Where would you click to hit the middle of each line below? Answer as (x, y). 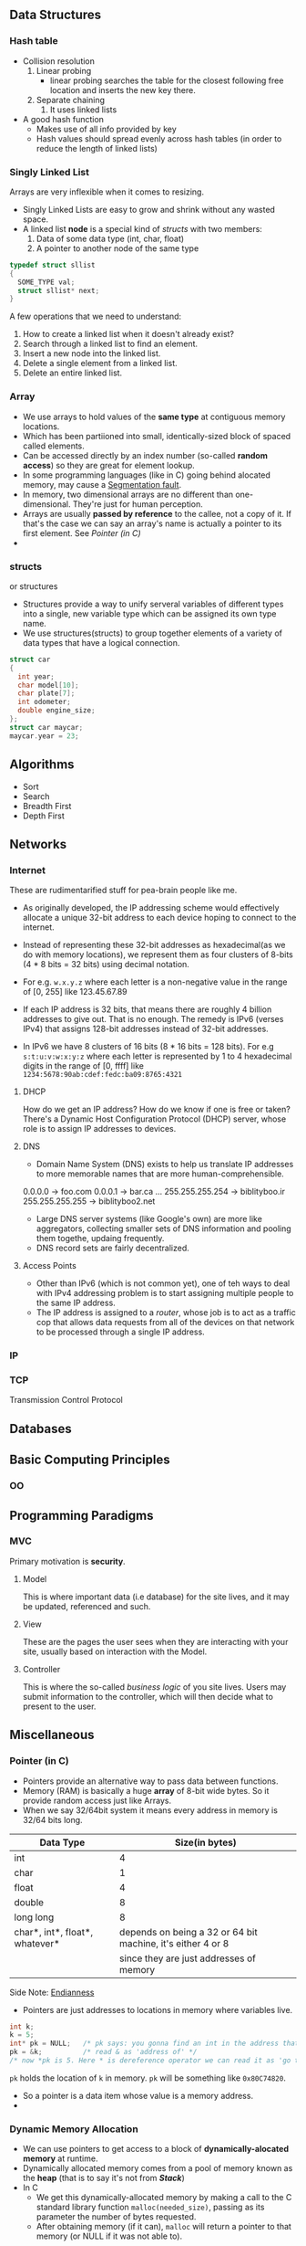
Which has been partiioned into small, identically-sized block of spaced (157, 436)
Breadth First (47, 806)
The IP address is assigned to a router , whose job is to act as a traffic (166, 1313)
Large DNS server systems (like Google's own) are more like (149, 1219)
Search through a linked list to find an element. (110, 344)
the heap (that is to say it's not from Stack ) (103, 2178)
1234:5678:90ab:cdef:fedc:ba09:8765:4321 (102, 1075)
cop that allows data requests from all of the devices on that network (165, 1323)
